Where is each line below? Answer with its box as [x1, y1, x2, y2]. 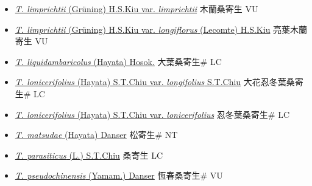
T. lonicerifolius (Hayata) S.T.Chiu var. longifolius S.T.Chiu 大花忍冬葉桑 [15, 75, 295, 88]
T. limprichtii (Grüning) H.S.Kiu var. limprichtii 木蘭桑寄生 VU [15, 2, 258, 15]
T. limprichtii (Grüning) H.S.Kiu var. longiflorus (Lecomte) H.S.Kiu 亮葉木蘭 [15, 22, 308, 35]
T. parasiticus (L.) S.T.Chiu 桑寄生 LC [15, 148, 163, 161]
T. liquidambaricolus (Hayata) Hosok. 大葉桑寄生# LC [15, 55, 222, 67]
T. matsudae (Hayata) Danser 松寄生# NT [15, 128, 178, 141]
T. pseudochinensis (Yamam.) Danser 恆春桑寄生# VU [15, 169, 223, 182]
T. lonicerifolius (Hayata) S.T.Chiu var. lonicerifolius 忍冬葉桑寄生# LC [15, 108, 290, 120]
